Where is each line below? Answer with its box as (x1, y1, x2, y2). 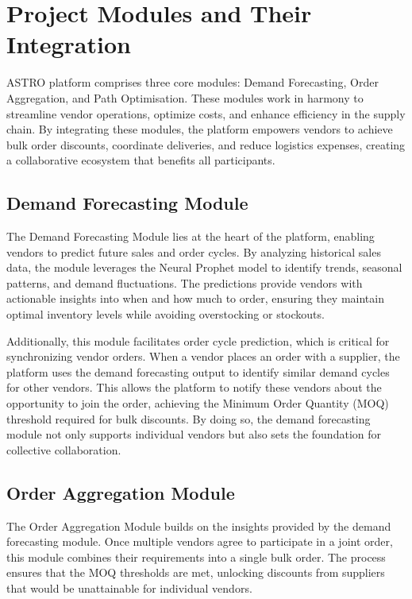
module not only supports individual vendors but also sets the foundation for (6, 426, 381, 442)
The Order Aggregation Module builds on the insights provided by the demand (6, 517, 391, 534)
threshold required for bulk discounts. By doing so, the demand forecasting (6, 410, 371, 427)
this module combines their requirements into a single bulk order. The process (6, 548, 386, 565)
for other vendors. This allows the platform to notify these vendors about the (6, 379, 382, 396)
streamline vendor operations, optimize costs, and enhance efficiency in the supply (6, 105, 406, 122)
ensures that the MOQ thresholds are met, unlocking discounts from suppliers (6, 564, 385, 581)
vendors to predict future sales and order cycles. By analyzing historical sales (6, 243, 381, 260)
